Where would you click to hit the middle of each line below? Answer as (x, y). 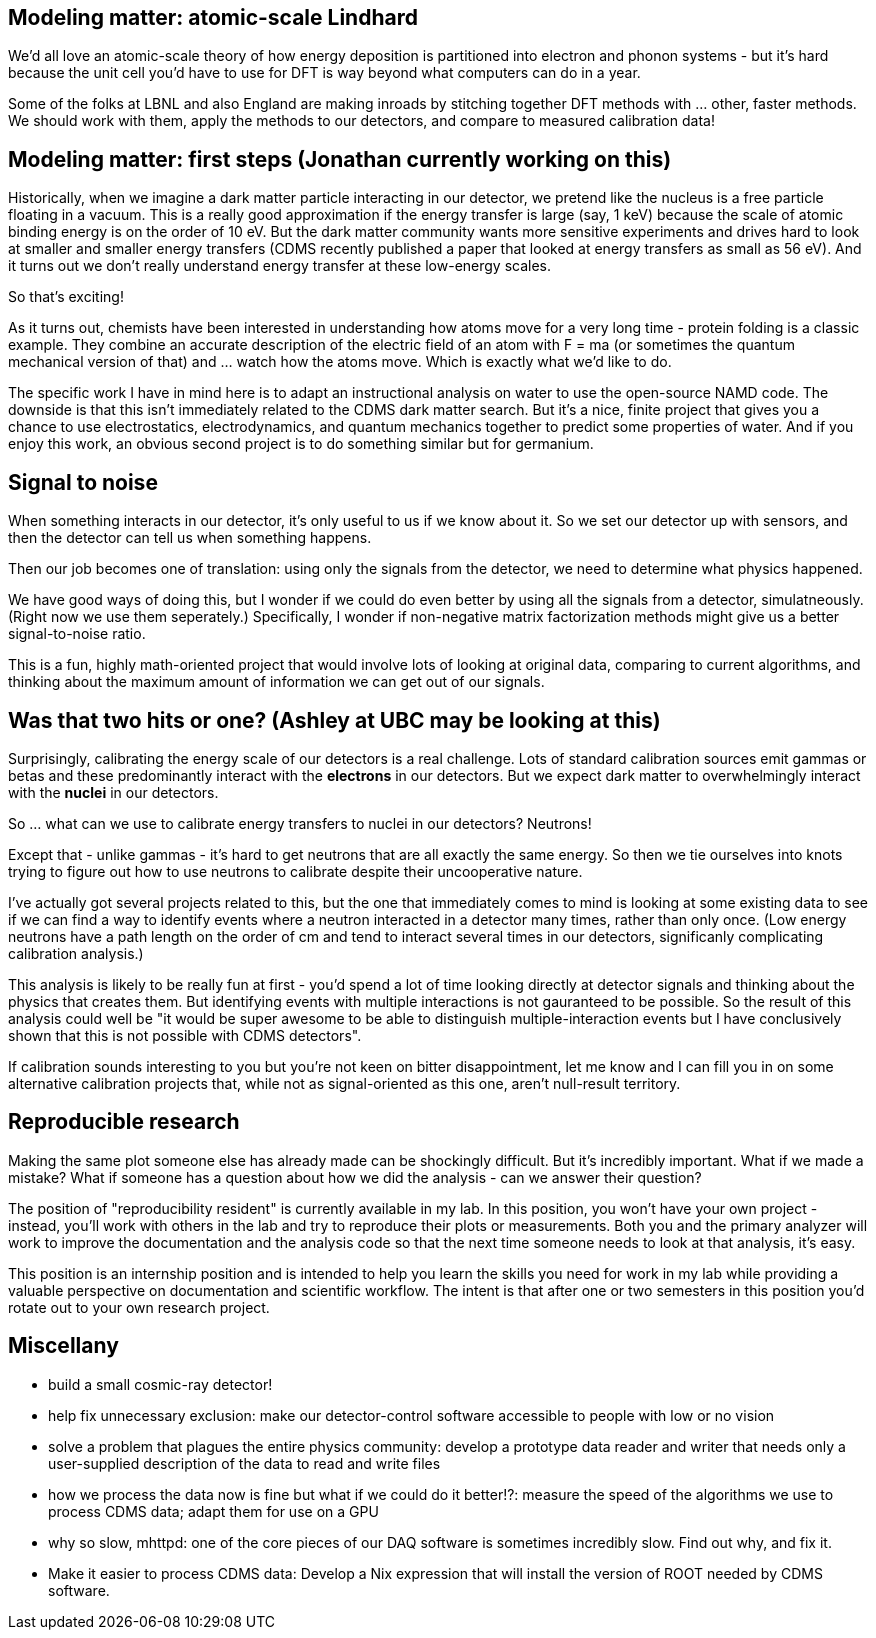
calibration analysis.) (76, 953)
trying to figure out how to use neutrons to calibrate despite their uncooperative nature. (295, 871)
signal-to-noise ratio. (77, 634)
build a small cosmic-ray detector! (160, 1384)
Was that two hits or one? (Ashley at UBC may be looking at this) (334, 720)
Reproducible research (124, 1122)
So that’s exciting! (66, 297)
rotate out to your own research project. (139, 1307)
